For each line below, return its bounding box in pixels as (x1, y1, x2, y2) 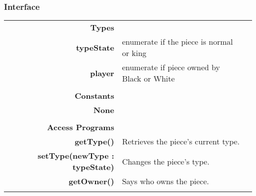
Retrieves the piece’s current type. (122, 136, 240, 147)
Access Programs (47, 121, 114, 133)
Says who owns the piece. (122, 175, 209, 187)
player (90, 67, 114, 79)
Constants (74, 90, 114, 102)
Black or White (122, 73, 175, 84)
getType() (74, 136, 114, 147)
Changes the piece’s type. (122, 155, 210, 167)
